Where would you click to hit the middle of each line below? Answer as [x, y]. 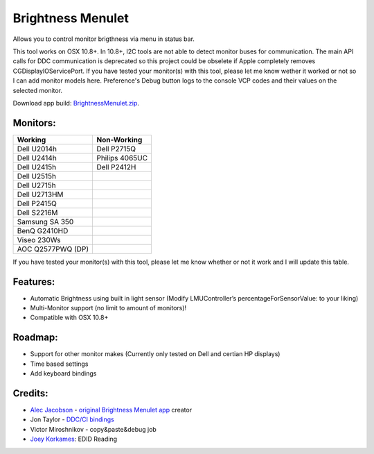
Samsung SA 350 [45, 221]
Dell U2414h [37, 158]
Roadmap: [35, 338]
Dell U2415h [37, 167]
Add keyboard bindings [63, 373]
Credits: [30, 393]
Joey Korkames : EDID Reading [74, 439]
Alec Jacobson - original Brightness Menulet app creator [111, 410]
